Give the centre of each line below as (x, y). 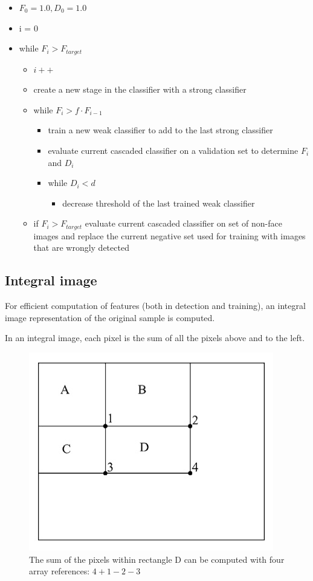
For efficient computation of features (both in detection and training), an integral (155, 306)
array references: (60, 571)
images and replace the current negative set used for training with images (169, 235)
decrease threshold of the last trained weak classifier (159, 203)
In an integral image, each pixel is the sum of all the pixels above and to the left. (155, 338)
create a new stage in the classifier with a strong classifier (140, 89)
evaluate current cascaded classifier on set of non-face (183, 223)
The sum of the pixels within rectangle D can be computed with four (157, 559)
